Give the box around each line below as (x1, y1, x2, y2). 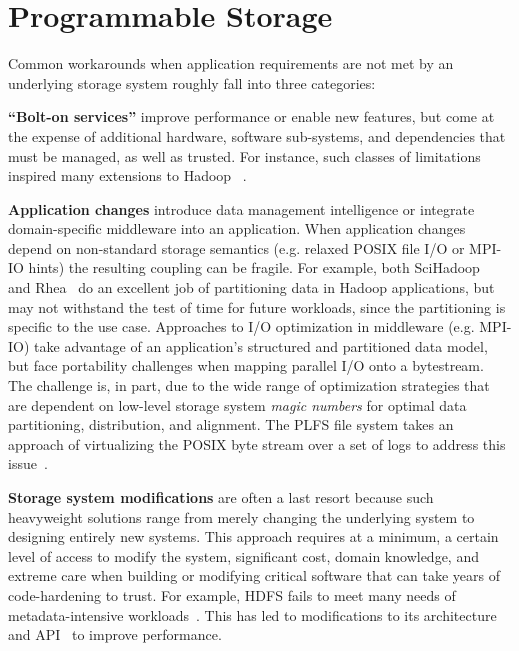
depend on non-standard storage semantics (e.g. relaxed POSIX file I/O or (8, 237, 465, 258)
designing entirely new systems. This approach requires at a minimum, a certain (8, 526, 499, 547)
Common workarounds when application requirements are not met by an (8, 53, 454, 74)
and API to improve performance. (8, 624, 222, 645)
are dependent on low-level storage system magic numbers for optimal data (8, 394, 467, 415)
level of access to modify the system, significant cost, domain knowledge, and (8, 545, 479, 566)
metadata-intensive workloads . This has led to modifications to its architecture (8, 604, 497, 625)
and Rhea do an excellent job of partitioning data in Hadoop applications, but (8, 277, 495, 298)
